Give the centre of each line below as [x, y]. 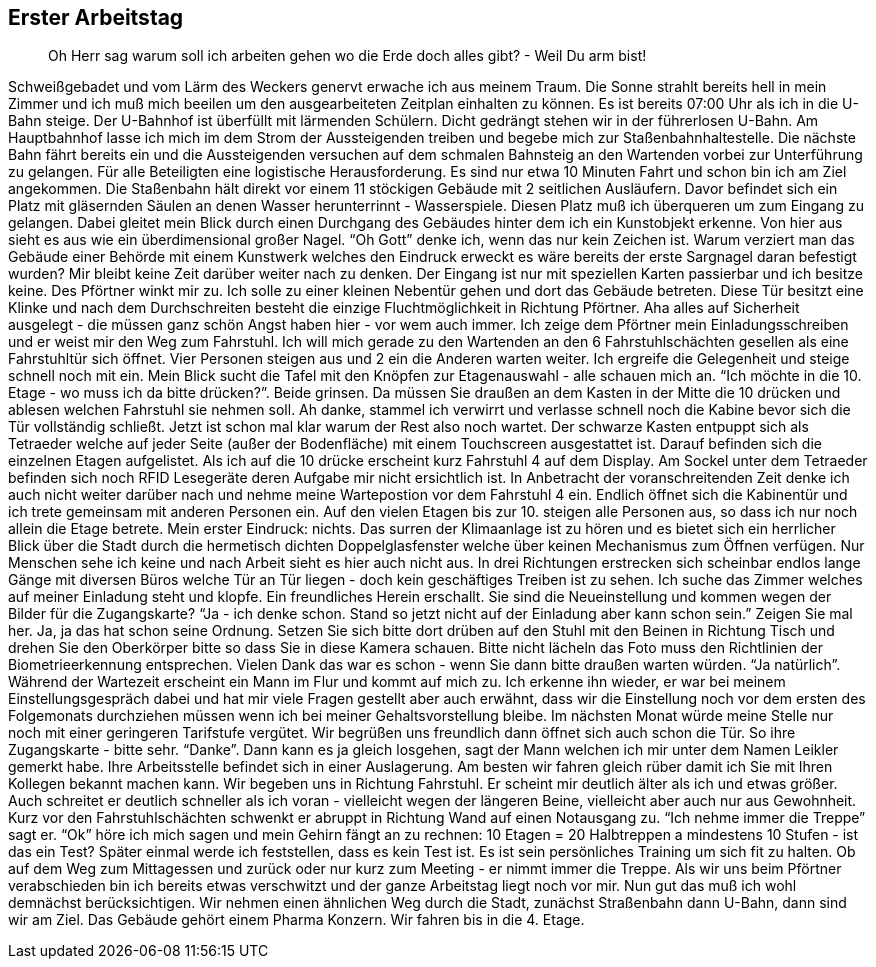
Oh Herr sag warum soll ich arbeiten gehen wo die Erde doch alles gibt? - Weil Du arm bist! [347, 56]
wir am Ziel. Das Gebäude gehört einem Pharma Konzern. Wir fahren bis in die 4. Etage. [296, 920]
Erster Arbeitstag [96, 17]
